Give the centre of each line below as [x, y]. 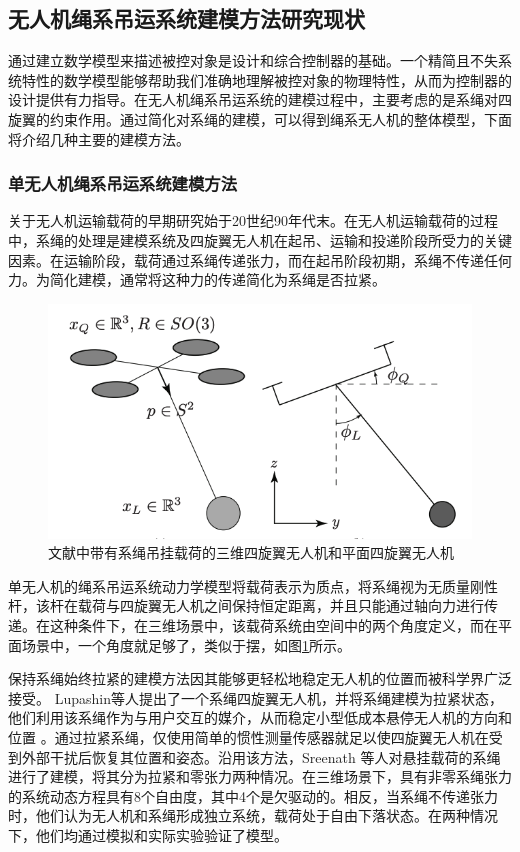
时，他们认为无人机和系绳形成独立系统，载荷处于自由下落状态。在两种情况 [253, 815]
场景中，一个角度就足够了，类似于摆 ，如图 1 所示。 [186, 644]
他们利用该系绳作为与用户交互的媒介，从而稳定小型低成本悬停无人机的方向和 [260, 717]
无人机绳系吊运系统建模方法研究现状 [186, 18]
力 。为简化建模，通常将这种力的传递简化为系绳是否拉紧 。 [197, 279]
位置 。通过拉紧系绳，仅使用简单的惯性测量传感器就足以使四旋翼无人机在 [248, 736]
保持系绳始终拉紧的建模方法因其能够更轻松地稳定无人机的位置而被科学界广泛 [260, 678]
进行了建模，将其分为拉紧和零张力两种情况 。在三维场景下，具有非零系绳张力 [260, 776]
